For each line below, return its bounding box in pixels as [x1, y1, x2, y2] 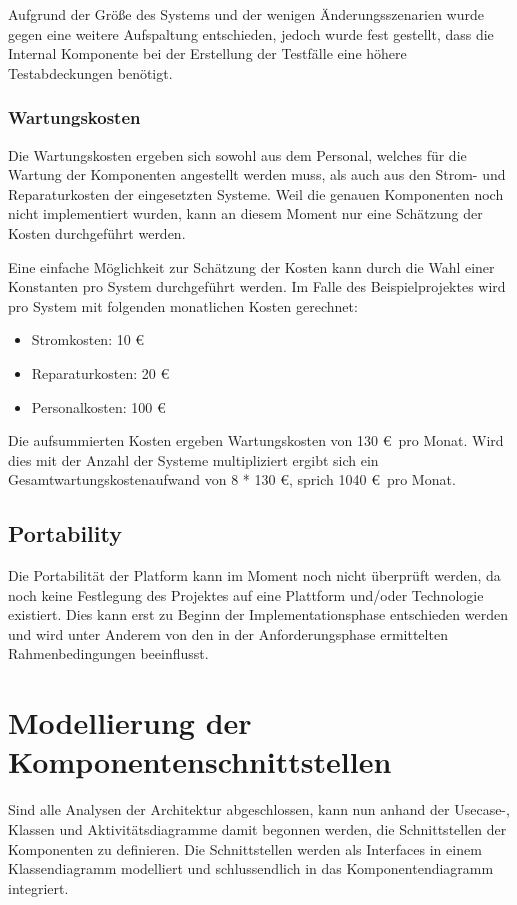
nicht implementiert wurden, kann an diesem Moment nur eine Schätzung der [8, 203, 483, 224]
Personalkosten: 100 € [31, 396, 166, 417]
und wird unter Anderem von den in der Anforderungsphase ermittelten [8, 623, 448, 644]
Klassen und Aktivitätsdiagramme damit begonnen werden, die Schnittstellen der [8, 818, 507, 839]
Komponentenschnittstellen [8, 741, 392, 782]
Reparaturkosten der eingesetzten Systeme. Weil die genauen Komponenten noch [8, 183, 504, 204]
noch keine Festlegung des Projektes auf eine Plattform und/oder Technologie [8, 584, 484, 605]
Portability [8, 518, 122, 549]
